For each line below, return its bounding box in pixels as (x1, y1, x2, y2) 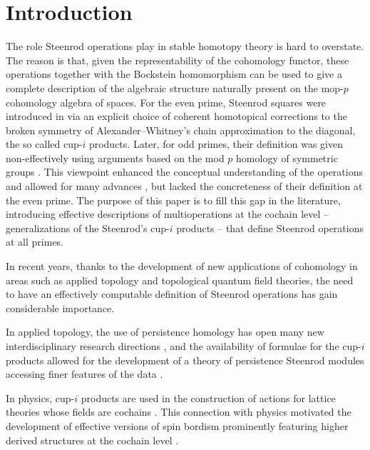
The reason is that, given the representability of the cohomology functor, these (6, 52, 349, 67)
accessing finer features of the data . (6, 366, 163, 381)
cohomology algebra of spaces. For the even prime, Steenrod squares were (6, 94, 327, 109)
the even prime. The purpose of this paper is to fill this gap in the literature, (6, 192, 341, 207)
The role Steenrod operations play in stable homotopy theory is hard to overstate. (6, 39, 364, 54)
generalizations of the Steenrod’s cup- (6, 220, 170, 235)
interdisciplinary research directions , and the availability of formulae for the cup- (6, 339, 361, 353)
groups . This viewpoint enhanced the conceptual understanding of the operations (6, 164, 363, 179)
